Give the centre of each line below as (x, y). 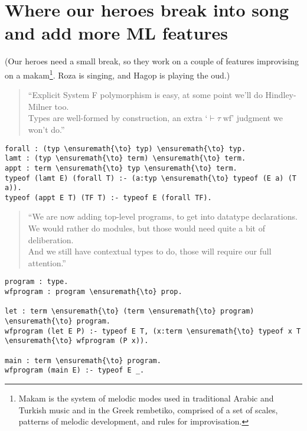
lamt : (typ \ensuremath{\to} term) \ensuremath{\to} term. (125, 159)
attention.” (47, 262)
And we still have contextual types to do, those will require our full (150, 251)
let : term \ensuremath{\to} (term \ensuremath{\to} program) (130, 311)
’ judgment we (257, 118)
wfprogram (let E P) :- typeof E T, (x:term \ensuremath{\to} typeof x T (153, 331)
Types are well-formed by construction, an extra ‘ (118, 118)
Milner (40, 106)
